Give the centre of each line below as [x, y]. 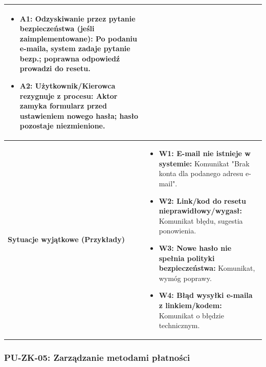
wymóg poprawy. [185, 278]
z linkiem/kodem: [190, 305]
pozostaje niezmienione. [62, 126]
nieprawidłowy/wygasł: [200, 211]
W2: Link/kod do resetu [203, 200]
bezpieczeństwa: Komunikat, [207, 268]
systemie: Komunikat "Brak [204, 163]
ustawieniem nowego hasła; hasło [79, 115]
